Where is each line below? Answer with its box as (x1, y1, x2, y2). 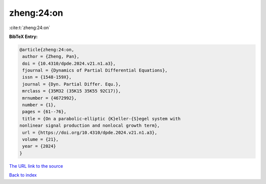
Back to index (9, 172, 37, 178)
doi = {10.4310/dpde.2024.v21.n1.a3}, (22, 61, 116, 66)
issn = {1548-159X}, (22, 74, 72, 80)
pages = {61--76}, (22, 109, 66, 114)
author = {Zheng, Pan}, (22, 54, 80, 59)
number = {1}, (22, 102, 56, 108)
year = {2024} (22, 144, 56, 149)
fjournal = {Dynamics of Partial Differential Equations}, (22, 68, 168, 74)
